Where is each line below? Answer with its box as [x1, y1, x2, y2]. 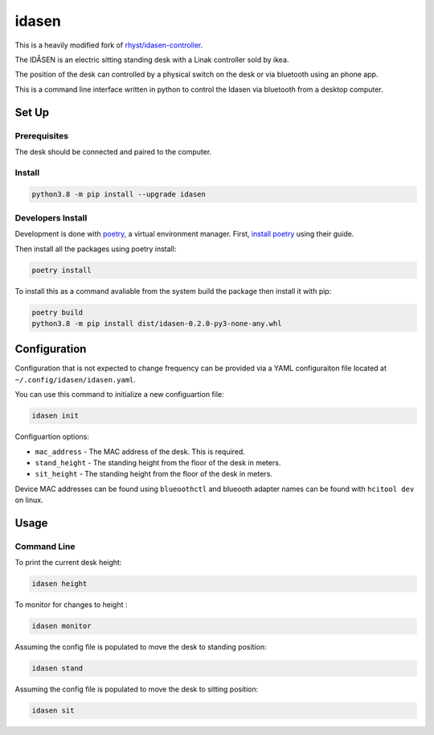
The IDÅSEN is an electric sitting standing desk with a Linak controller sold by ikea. [14, 55, 289, 64]
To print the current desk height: [14, 558, 122, 568]
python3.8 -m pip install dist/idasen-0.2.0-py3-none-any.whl [31, 319, 282, 328]
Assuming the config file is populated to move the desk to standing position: [14, 642, 267, 652]
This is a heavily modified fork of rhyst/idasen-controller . [14, 40, 203, 50]
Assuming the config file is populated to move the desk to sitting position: [14, 684, 259, 694]
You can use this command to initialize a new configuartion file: [14, 390, 224, 399]
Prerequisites [14, 130, 68, 141]
